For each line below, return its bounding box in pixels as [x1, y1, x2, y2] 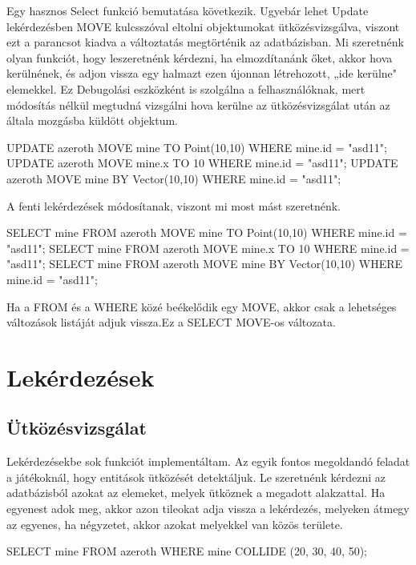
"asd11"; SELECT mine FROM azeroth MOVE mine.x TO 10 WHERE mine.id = [6, 239, 410, 256]
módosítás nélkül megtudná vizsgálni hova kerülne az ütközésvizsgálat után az [6, 96, 390, 113]
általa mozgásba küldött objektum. [6, 112, 178, 129]
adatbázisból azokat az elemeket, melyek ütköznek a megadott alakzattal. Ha [6, 484, 386, 501]
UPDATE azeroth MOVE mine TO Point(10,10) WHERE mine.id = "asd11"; [6, 138, 387, 155]
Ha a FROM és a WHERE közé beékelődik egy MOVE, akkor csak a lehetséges [6, 298, 397, 315]
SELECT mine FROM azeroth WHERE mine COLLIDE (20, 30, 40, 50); [6, 543, 367, 559]
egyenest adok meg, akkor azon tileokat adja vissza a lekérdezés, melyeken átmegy [6, 500, 410, 517]
